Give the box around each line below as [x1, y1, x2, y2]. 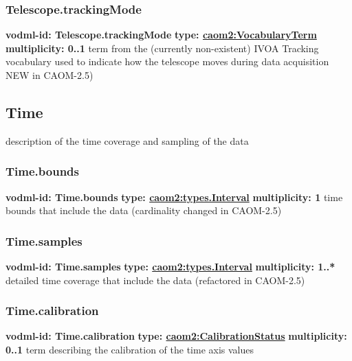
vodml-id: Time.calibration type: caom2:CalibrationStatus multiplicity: [5, 329, 347, 343]
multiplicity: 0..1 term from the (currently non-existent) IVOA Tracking [5, 40, 319, 55]
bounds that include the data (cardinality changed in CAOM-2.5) [5, 203, 282, 218]
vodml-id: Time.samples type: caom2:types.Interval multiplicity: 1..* [5, 259, 335, 274]
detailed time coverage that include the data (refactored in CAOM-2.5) [5, 272, 305, 287]
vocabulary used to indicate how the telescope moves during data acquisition [5, 54, 329, 69]
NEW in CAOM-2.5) [5, 68, 93, 82]
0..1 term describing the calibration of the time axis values [5, 342, 254, 357]
